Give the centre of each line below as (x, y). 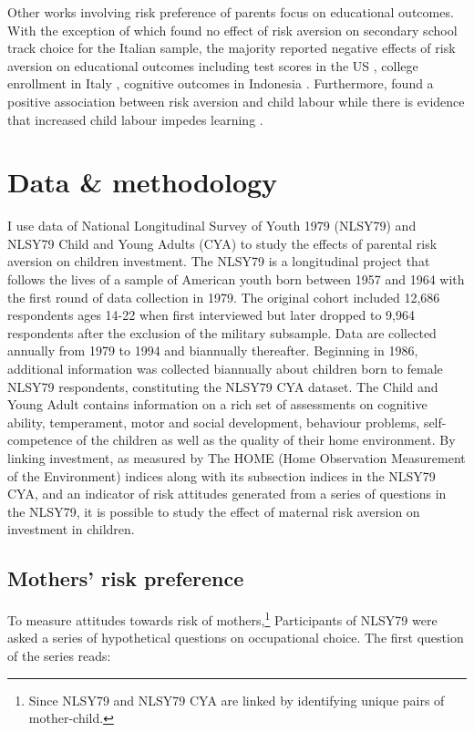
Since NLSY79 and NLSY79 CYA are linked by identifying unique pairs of (237, 700)
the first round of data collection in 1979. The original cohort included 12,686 (224, 297)
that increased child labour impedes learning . (135, 119)
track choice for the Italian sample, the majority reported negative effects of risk (232, 48)
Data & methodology (143, 182)
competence (40, 440)
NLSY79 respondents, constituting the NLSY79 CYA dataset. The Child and (223, 386)
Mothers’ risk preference (126, 578)
